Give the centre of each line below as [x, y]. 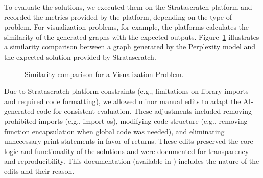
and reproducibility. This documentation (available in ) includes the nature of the [132, 161]
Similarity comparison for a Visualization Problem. [104, 74]
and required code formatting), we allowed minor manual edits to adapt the [123, 101]
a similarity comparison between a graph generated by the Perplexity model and [130, 47]
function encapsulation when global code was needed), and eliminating [114, 131]
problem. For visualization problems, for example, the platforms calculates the [127, 27]
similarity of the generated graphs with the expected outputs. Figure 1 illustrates [132, 36]
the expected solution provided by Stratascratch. [80, 56]
